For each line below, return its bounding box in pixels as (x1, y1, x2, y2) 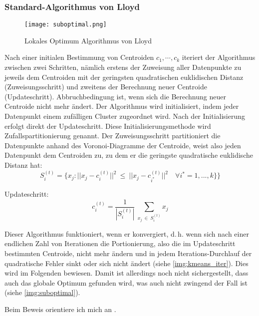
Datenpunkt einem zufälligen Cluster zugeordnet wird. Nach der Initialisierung (4, 111, 246, 121)
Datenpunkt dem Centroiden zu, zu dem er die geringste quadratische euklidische (4, 150, 253, 160)
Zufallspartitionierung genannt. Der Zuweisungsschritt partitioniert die (4, 130, 221, 141)
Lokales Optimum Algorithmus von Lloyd (24, 35, 152, 45)
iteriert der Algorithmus (182, 52, 256, 62)
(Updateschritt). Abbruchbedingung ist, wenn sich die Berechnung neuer (4, 91, 226, 101)
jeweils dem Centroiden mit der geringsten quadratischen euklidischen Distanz (4, 71, 244, 82)
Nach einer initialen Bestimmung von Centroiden (4, 52, 154, 62)
